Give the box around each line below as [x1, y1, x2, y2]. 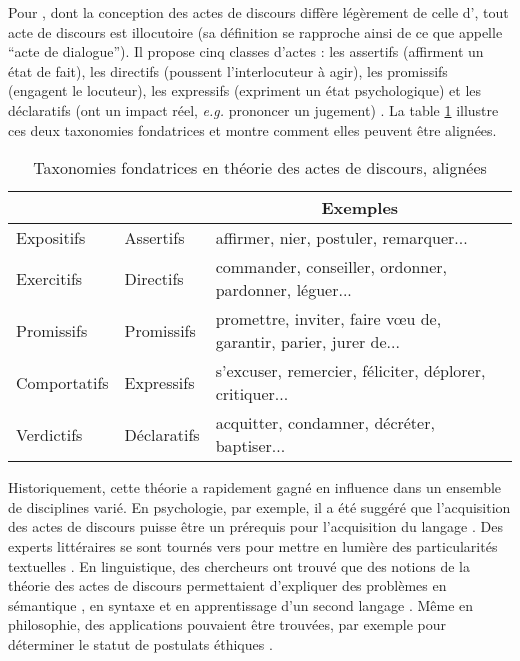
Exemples [321, 196, 399, 220]
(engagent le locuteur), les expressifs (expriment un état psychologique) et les [8, 80, 482, 101]
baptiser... [215, 434, 286, 458]
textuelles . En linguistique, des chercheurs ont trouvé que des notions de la [8, 555, 470, 576]
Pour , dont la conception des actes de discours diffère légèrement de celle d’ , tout [8, 2, 509, 22]
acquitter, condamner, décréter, [215, 411, 435, 435]
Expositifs [16, 226, 86, 250]
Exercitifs [16, 266, 83, 290]
